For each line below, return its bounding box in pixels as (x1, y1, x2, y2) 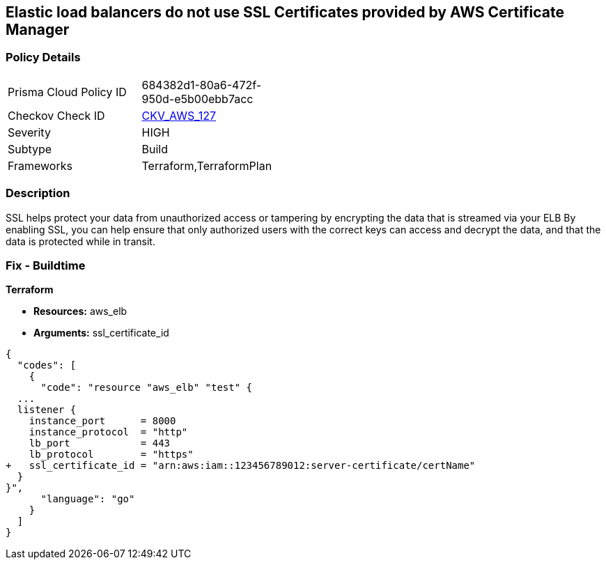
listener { (17, 404, 77, 416)
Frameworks (8, 158, 72, 173)
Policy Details (6, 50, 81, 65)
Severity (8, 125, 51, 139)
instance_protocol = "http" (29, 426, 188, 438)
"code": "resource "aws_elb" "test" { (40, 382, 253, 394)
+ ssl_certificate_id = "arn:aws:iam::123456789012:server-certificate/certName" (6, 460, 476, 472)
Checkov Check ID (8, 108, 105, 123)
